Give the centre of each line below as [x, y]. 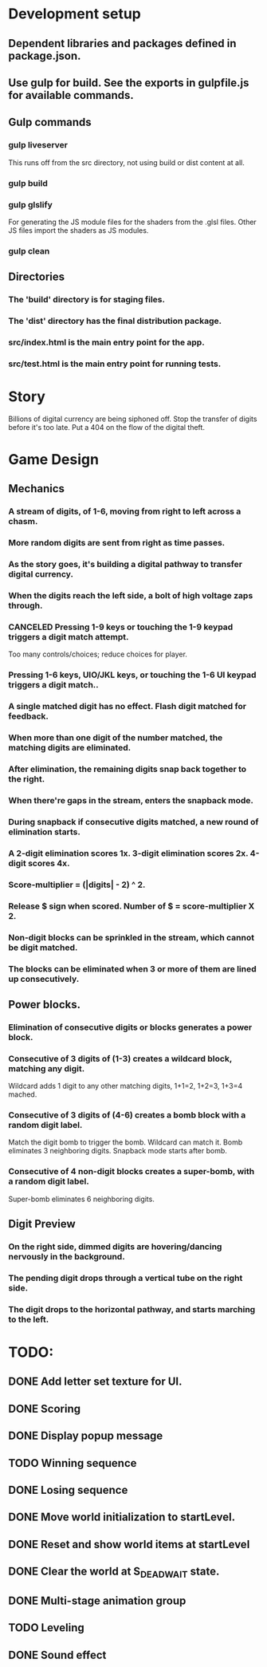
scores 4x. [49, 863]
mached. [23, 1094]
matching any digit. [47, 1068]
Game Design [54, 459]
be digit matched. [43, 948]
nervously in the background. [67, 1257]
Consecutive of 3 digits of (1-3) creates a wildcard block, [120, 1058]
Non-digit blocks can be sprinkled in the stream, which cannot [132, 937]
